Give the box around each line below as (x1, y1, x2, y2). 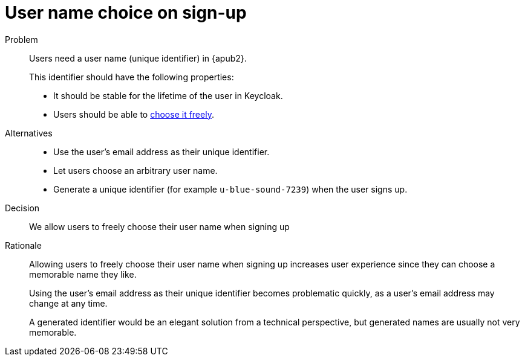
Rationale (5, 240, 42, 251)
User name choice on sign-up (5, 2, 247, 23)
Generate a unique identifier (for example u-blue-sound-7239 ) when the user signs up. (53, 184, 408, 194)
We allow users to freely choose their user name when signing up (29, 221, 290, 232)
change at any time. (29, 298, 108, 308)
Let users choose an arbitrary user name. (53, 165, 218, 176)
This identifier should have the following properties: (29, 71, 234, 82)
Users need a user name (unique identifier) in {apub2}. (29, 53, 247, 63)
